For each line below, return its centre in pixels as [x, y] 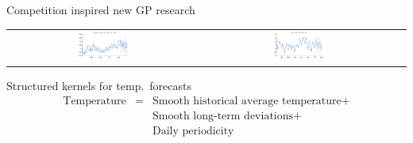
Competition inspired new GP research [101, 9]
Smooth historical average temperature [247, 101]
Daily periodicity [193, 132]
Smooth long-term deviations [223, 117]
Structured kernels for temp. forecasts [99, 86]
